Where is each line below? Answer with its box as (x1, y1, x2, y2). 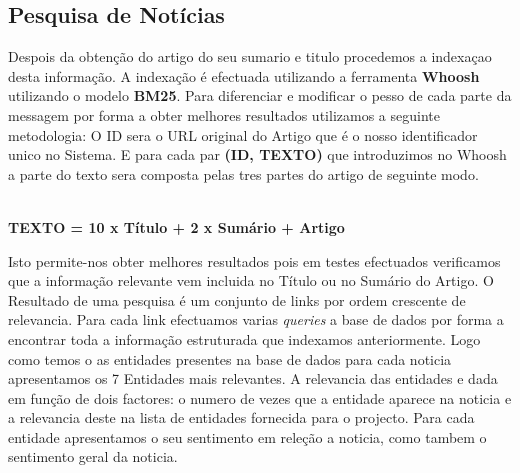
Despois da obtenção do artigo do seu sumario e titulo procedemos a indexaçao (8, 46, 492, 67)
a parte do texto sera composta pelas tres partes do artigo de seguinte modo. (8, 163, 479, 184)
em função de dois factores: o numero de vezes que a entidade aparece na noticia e (8, 387, 512, 408)
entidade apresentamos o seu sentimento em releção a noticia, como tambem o (8, 426, 487, 447)
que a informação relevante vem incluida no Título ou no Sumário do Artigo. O (8, 270, 494, 291)
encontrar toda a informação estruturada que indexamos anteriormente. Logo (8, 328, 481, 349)
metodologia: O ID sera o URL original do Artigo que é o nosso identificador (8, 124, 478, 145)
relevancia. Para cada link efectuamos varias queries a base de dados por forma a (8, 309, 504, 330)
